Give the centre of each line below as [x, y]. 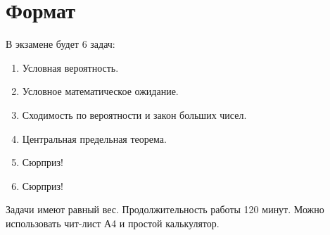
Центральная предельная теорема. [94, 138]
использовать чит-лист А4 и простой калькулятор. [113, 223]
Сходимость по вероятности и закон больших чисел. [134, 114]
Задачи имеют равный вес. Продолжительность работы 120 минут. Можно [165, 209]
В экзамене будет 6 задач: [61, 44]
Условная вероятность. [70, 67]
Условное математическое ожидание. [100, 91]
